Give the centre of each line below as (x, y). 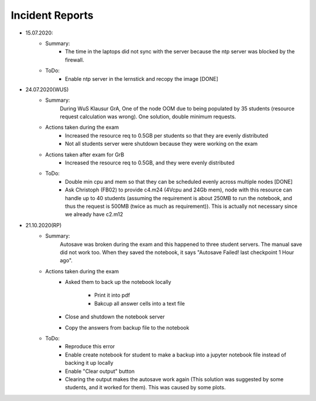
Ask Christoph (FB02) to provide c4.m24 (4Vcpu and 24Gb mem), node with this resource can (179, 190)
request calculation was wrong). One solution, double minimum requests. (148, 116)
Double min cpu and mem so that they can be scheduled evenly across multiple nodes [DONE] (179, 181)
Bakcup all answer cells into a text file (140, 303)
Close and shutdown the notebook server (115, 317)
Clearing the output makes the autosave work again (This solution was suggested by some (174, 379)
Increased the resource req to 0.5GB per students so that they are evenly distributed (167, 135)
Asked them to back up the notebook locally (118, 282)
